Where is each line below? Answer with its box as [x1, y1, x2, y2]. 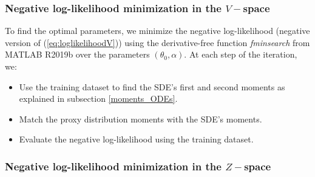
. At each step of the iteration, [184, 48, 297, 61]
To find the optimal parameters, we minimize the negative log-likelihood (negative [5, 24, 310, 37]
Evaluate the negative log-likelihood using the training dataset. [19, 133, 254, 145]
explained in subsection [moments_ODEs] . [19, 92, 178, 105]
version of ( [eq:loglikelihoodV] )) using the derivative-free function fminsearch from [5, 36, 310, 48]
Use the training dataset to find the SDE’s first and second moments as [19, 80, 285, 93]
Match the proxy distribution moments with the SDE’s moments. [19, 112, 262, 125]
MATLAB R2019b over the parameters [5, 48, 150, 61]
